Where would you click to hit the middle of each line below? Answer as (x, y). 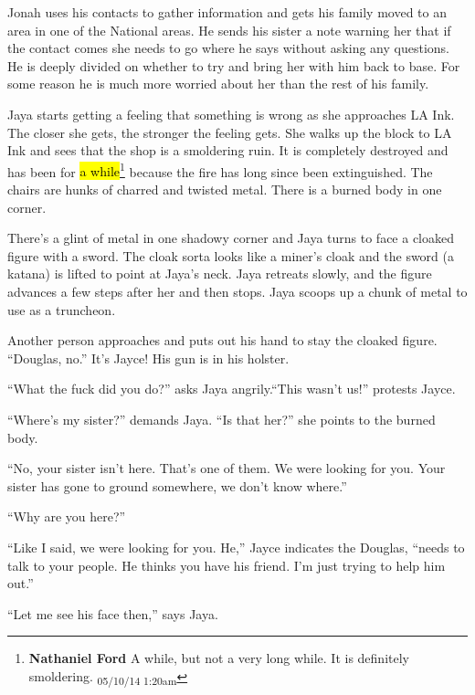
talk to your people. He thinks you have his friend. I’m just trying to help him (227, 565)
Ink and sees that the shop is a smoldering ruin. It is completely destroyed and (228, 150)
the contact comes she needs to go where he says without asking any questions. (228, 48)
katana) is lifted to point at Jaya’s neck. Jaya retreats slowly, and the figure (220, 274)
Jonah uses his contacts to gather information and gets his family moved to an (227, 12)
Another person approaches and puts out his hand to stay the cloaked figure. (222, 340)
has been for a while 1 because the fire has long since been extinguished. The (220, 170)
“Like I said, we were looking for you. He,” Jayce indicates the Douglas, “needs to (236, 547)
